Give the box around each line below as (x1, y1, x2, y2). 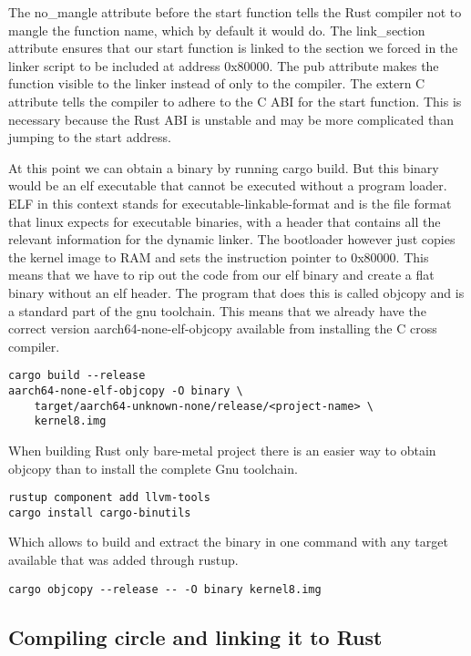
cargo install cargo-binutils (8, 506, 191, 519)
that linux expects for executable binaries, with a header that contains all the (8, 211, 441, 231)
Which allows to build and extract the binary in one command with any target (8, 532, 448, 551)
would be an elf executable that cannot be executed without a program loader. (8, 176, 447, 195)
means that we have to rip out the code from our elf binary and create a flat (8, 265, 435, 284)
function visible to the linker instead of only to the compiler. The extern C (8, 74, 425, 93)
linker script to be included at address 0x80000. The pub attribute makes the (8, 56, 439, 75)
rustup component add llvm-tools (8, 491, 210, 505)
